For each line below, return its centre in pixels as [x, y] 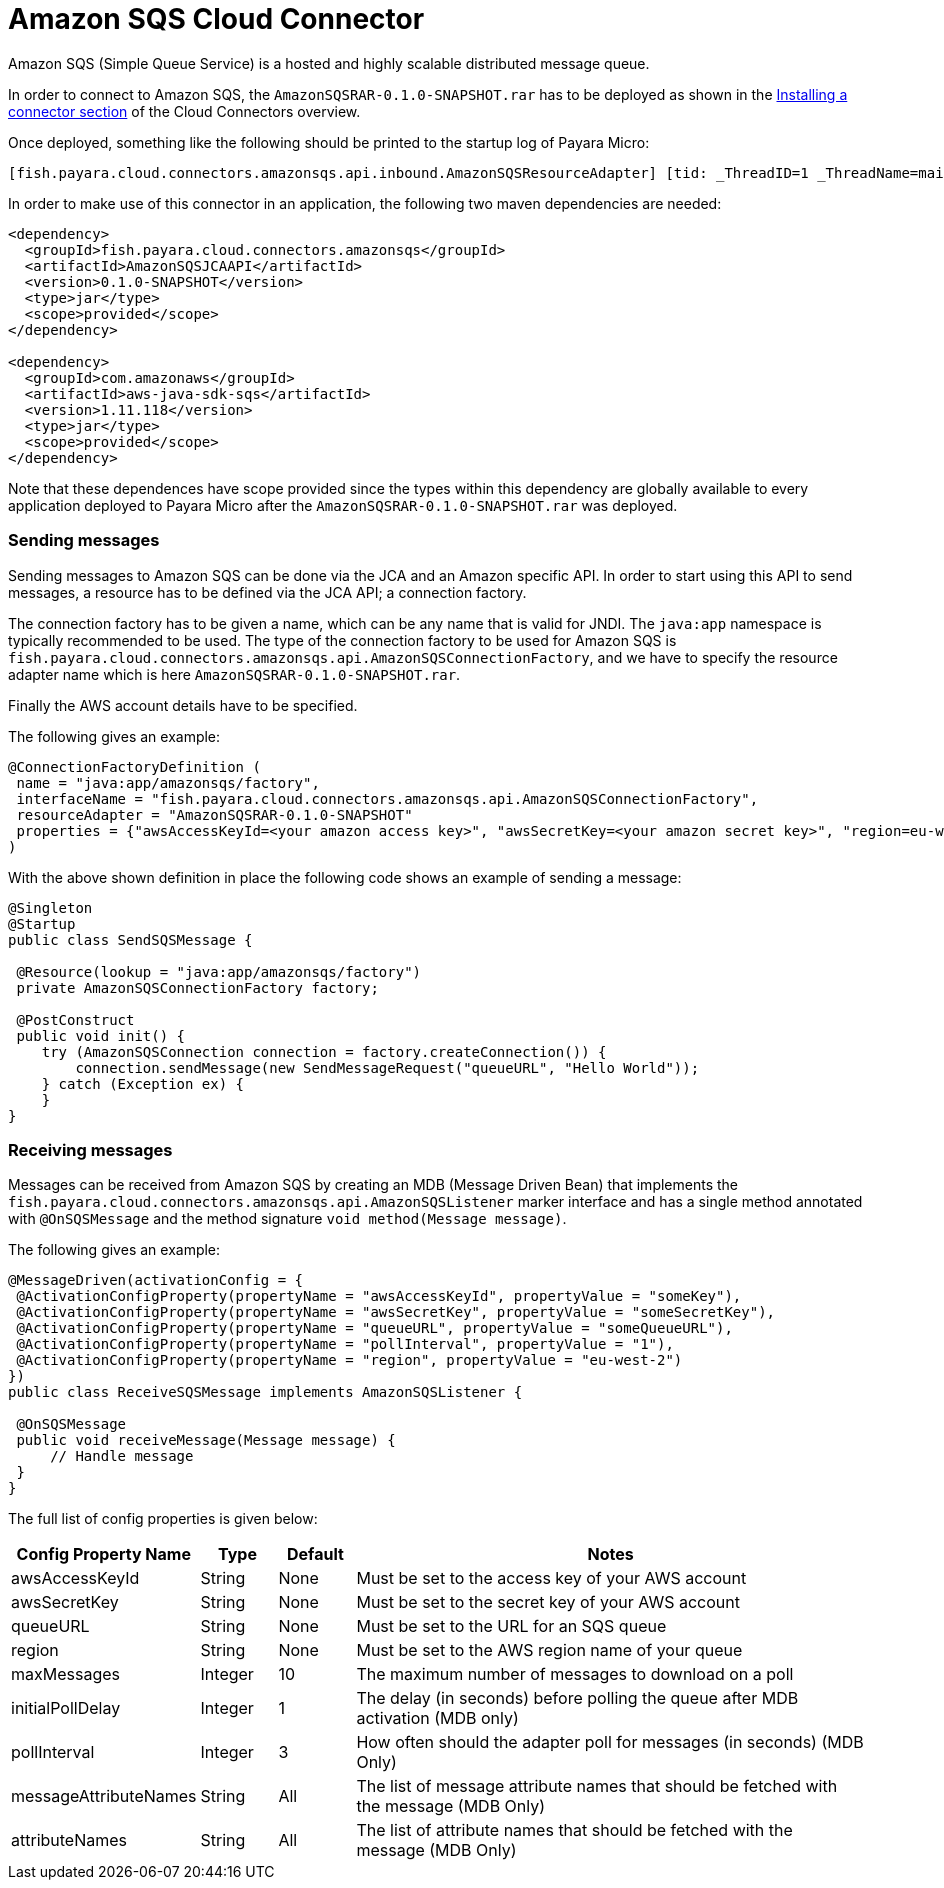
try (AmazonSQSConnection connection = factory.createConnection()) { [324, 1051]
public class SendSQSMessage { [130, 939]
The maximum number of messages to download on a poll [575, 1674]
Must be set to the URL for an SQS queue [511, 1626]
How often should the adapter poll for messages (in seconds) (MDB [610, 1742]
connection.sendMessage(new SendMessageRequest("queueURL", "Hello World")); [387, 1067]
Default [315, 1554]
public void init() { [101, 1035]
